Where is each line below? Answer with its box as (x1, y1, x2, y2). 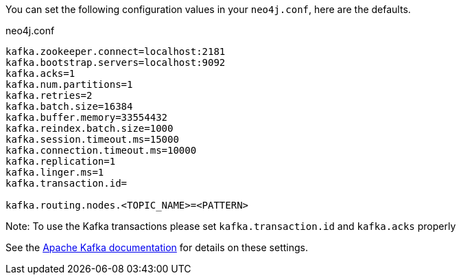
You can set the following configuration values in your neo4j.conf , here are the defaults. (5, 3, 411, 15)
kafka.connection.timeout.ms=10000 (5, 145, 197, 156)
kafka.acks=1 (5, 68, 75, 79)
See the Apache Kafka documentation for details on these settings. (5, 242, 308, 253)
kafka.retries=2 (5, 90, 93, 101)
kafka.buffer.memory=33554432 (5, 112, 168, 123)
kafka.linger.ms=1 (5, 167, 104, 178)
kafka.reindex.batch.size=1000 (5, 123, 174, 134)
